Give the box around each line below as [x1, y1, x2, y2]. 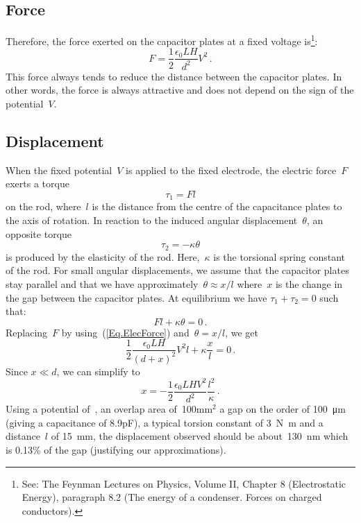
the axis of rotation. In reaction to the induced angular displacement [6, 213, 298, 228]
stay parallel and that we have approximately [6, 276, 199, 291]
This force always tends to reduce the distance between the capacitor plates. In [6, 69, 342, 83]
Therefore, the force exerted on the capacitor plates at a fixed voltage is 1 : [6, 32, 318, 48]
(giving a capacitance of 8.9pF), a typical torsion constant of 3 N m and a [6, 415, 324, 429]
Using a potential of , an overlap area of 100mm [6, 402, 213, 416]
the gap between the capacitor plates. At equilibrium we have [6, 290, 267, 305]
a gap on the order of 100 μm [219, 402, 346, 416]
